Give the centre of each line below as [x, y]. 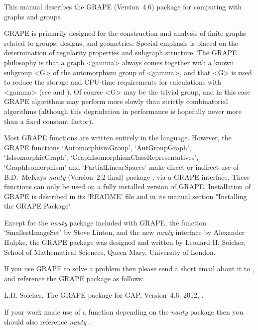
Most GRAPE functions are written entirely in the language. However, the [118, 138]
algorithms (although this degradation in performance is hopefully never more [123, 111]
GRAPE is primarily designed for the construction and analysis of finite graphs [125, 33]
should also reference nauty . [47, 321]
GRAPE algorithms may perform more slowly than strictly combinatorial [116, 101]
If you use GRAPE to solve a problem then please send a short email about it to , [129, 269]
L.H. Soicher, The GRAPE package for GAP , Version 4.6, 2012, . [104, 295]
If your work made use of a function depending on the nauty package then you [124, 312]
